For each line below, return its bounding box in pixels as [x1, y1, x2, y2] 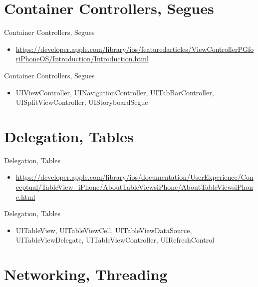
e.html [15, 191, 35, 202]
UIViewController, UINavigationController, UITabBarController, [15, 87, 214, 97]
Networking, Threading [4, 264, 168, 285]
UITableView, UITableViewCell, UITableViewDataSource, [15, 225, 192, 235]
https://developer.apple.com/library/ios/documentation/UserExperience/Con [15, 172, 254, 182]
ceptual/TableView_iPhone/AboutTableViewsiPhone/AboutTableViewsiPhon [15, 182, 254, 192]
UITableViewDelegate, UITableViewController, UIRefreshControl [15, 235, 215, 245]
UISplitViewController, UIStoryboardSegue [15, 97, 148, 107]
